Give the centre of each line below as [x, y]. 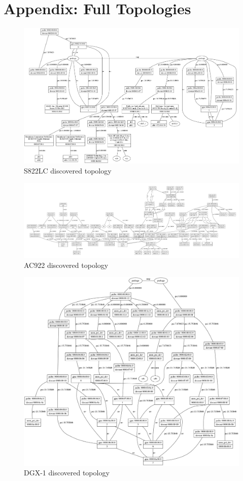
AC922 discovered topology [66, 265]
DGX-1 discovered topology [67, 473]
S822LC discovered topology [68, 171]
